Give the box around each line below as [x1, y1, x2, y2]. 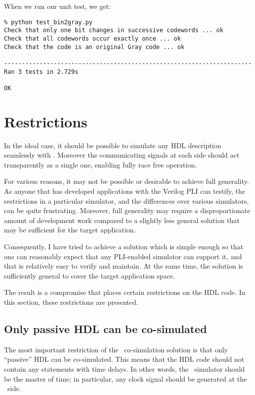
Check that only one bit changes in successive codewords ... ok [4, 27, 223, 34]
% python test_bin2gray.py [4, 18, 92, 26]
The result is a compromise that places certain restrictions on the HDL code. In [4, 287, 246, 297]
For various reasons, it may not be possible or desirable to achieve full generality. [4, 176, 249, 186]
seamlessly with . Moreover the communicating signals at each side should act [4, 150, 240, 160]
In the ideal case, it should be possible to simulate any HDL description [4, 140, 221, 150]
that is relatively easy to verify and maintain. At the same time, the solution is [4, 261, 243, 271]
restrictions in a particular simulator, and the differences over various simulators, [4, 195, 249, 206]
